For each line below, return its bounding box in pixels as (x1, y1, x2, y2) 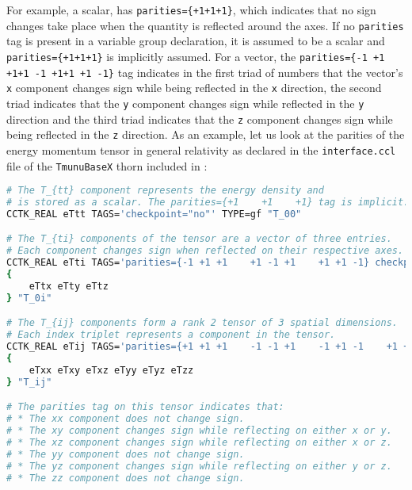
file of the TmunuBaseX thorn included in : (6, 157, 208, 174)
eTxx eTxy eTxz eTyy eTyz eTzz (29, 364, 194, 376)
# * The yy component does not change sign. (6, 448, 245, 460)
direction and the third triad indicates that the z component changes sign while (6, 110, 393, 127)
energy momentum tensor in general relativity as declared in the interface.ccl (6, 141, 396, 158)
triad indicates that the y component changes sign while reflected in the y (6, 94, 364, 111)
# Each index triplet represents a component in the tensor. (6, 329, 336, 341)
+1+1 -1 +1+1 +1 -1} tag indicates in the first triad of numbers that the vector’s (6, 63, 403, 80)
